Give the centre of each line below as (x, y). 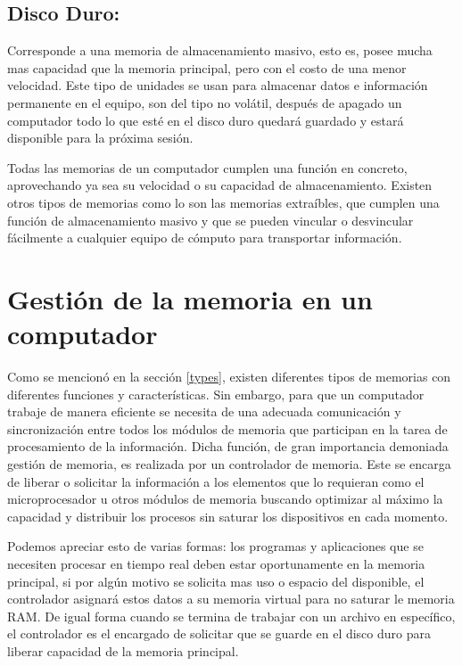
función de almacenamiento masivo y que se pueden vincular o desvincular (210, 220)
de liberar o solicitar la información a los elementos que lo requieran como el (216, 481)
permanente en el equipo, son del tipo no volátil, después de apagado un (205, 102)
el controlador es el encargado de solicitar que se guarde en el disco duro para (219, 633)
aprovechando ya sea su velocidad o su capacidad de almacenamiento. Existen (220, 185)
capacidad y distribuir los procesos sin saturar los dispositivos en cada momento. (228, 516)
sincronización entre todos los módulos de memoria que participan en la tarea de (227, 428)
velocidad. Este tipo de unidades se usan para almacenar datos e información (218, 85)
